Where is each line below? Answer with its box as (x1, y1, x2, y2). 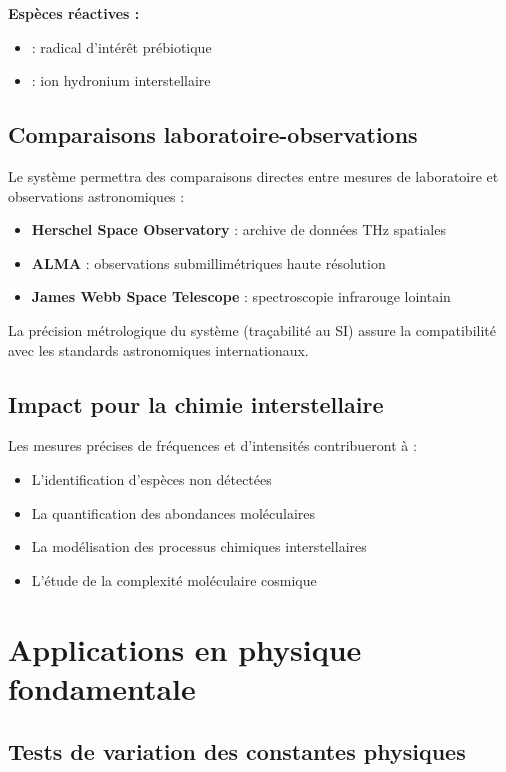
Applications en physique (8, 628, 362, 669)
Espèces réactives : (8, 3, 140, 23)
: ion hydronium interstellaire (31, 70, 211, 91)
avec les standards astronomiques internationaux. (8, 339, 309, 360)
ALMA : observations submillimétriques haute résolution (31, 252, 386, 273)
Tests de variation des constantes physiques (8, 736, 466, 767)
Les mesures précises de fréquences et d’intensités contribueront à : (8, 435, 417, 456)
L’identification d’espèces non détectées (31, 468, 272, 489)
